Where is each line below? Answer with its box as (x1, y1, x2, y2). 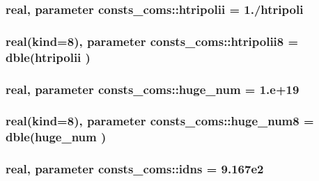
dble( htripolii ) (6, 48, 91, 65)
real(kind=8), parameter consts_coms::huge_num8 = (6, 112, 314, 129)
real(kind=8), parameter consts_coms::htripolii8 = (6, 32, 299, 49)
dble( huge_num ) (6, 128, 107, 145)
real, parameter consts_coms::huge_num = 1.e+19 (6, 80, 299, 97)
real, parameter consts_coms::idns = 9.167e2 (6, 160, 264, 178)
